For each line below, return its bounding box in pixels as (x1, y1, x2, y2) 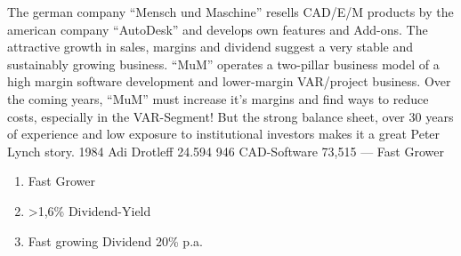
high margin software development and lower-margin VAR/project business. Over (7, 72, 451, 91)
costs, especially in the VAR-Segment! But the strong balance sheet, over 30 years (7, 107, 454, 125)
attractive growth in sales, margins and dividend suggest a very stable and (7, 37, 414, 56)
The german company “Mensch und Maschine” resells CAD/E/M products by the (7, 3, 454, 20)
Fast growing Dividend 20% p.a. (28, 231, 203, 250)
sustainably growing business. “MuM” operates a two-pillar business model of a (7, 54, 440, 73)
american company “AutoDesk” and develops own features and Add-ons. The (7, 20, 428, 38)
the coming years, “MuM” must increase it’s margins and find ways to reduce (7, 89, 429, 108)
